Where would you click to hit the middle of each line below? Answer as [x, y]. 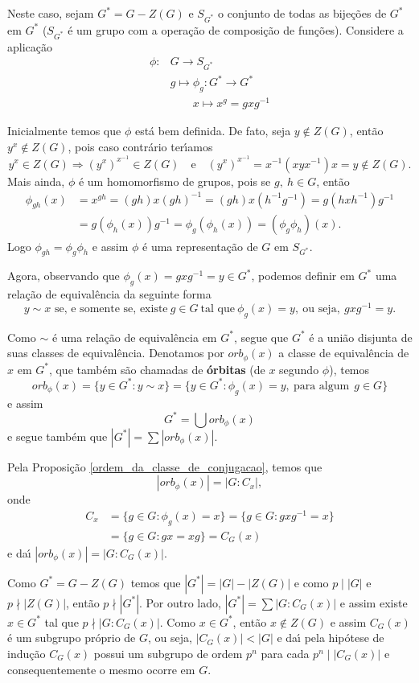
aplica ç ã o [30, 46]
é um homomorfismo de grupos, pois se [175, 181]
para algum [321, 386]
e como [311, 582]
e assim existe [374, 602]
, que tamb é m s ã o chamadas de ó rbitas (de [157, 369]
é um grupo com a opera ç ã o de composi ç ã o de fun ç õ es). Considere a [236, 29]
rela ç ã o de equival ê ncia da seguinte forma [109, 294]
